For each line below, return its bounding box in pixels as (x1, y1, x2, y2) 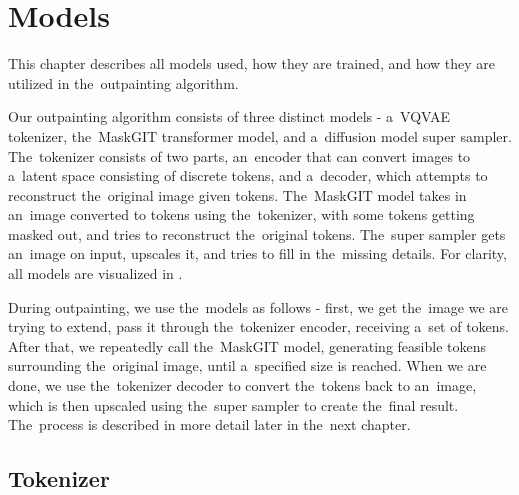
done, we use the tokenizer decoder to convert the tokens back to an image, (8, 375, 477, 396)
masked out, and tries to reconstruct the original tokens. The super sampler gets (8, 223, 506, 244)
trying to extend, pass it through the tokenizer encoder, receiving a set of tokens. (8, 316, 510, 337)
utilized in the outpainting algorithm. (8, 72, 239, 93)
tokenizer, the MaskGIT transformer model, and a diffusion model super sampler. (8, 125, 512, 146)
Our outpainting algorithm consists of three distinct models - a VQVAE (8, 106, 451, 127)
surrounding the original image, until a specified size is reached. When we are (8, 355, 487, 376)
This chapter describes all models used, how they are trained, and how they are (8, 53, 496, 74)
